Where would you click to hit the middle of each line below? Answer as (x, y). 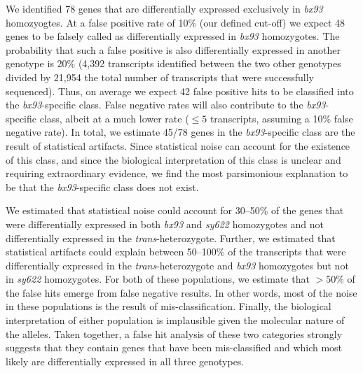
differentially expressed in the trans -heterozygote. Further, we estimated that (171, 238)
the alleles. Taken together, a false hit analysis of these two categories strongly (174, 333)
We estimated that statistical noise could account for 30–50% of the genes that (175, 210)
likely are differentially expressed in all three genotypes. (125, 361)
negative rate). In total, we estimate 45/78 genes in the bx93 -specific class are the (180, 132)
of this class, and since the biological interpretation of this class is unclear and (173, 159)
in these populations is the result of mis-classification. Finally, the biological (169, 306)
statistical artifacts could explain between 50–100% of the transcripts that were (176, 252)
